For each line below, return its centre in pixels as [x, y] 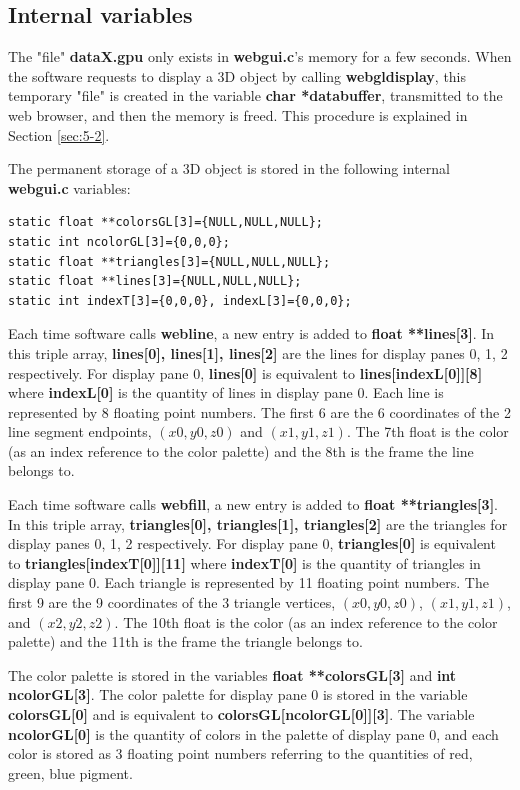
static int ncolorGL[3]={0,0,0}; [119, 241]
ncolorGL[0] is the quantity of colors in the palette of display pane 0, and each [253, 733]
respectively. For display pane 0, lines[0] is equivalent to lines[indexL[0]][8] [245, 372]
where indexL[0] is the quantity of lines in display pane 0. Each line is [226, 392]
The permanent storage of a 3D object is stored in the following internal [229, 168]
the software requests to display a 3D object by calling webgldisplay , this [237, 75]
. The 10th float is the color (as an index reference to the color [306, 621]
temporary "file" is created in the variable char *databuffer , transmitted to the [255, 95]
